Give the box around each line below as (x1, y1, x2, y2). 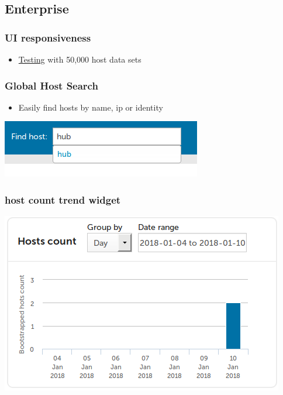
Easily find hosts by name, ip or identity (18, 101, 163, 113)
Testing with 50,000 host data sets (18, 53, 141, 65)
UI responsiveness (5, 30, 91, 44)
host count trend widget (5, 192, 121, 207)
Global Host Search (5, 78, 98, 92)
